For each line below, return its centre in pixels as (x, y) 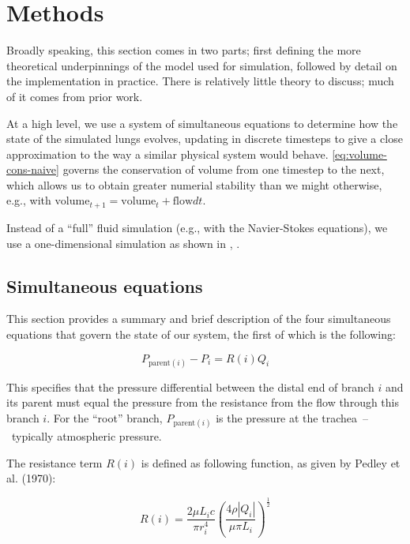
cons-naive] (33, 169)
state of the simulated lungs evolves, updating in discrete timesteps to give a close (205, 139)
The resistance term (55, 462)
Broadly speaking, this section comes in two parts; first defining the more (184, 50)
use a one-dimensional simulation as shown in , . (123, 243)
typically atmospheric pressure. (87, 436)
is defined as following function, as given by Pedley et (271, 462)
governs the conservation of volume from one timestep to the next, (224, 169)
